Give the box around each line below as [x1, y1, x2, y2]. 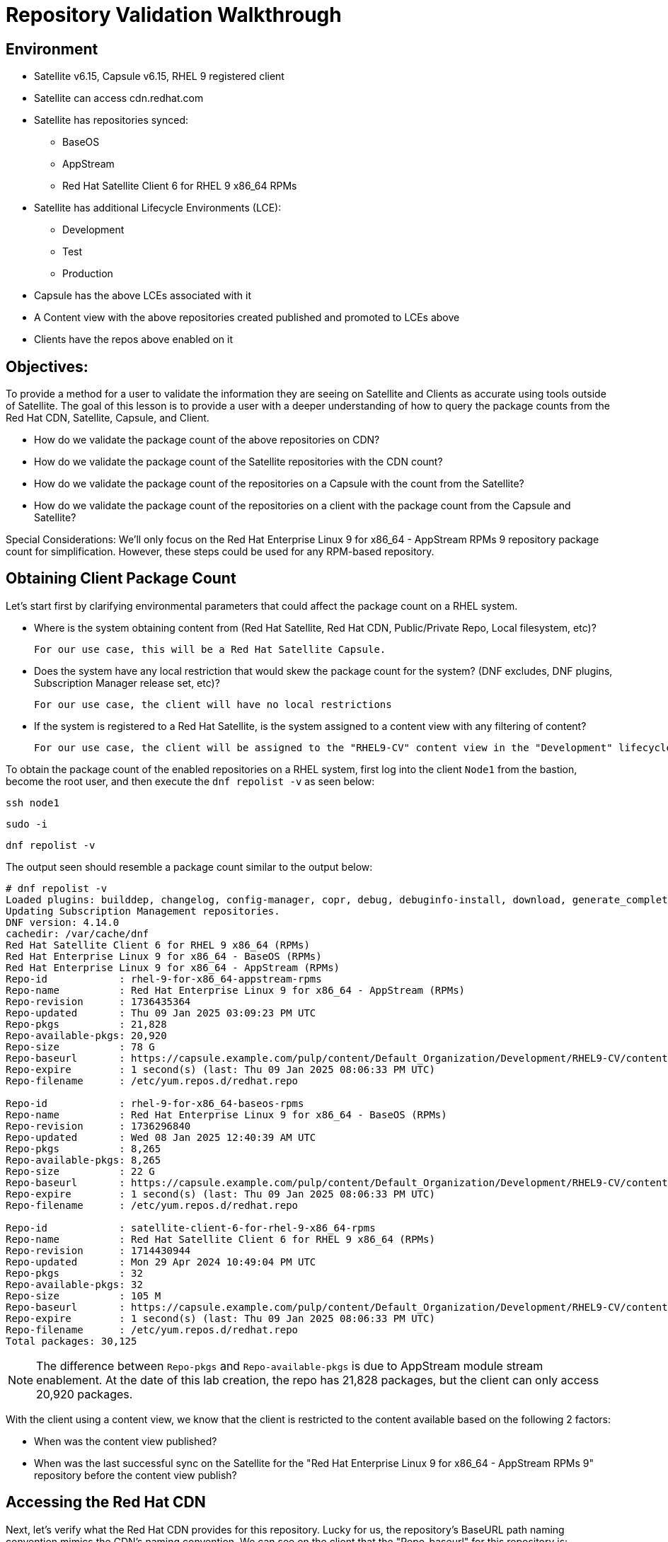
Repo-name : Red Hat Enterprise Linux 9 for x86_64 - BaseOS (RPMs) [6, 1108, 447, 1120]
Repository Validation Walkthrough [6, 3, 342, 27]
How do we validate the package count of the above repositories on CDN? [34, 434, 380, 446]
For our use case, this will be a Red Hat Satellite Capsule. [34, 643, 386, 655]
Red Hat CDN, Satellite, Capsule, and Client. [6, 412, 209, 424]
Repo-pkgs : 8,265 [6, 1142, 161, 1154]
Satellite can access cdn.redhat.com [34, 92, 204, 105]
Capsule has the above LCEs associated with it [34, 289, 251, 302]
